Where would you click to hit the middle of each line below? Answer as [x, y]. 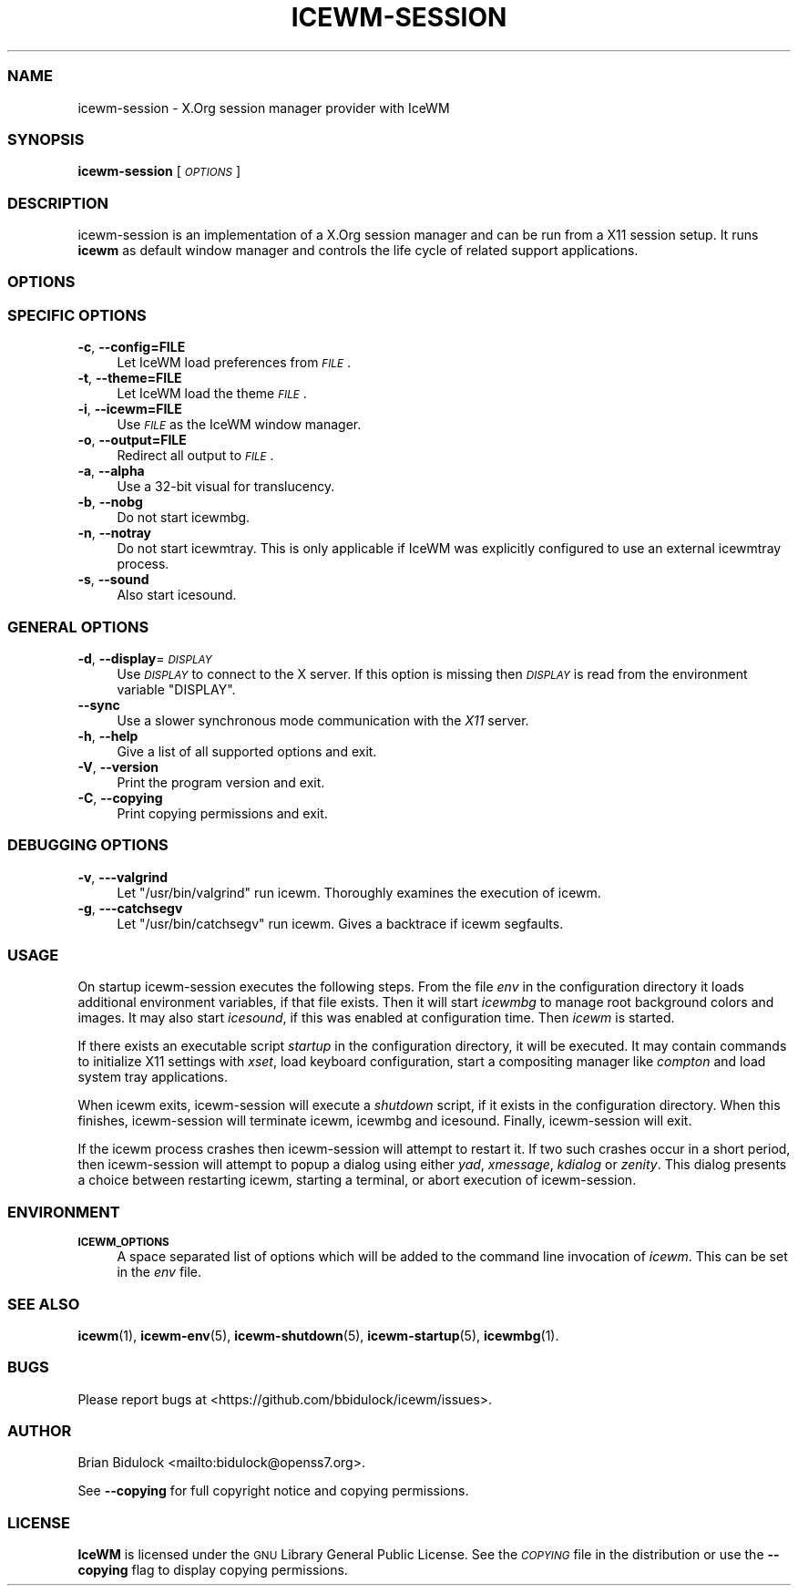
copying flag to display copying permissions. [213, 1570]
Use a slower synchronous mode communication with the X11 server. [323, 720]
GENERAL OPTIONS [78, 627]
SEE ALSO [44, 1304]
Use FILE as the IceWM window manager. [239, 425]
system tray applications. [153, 1077]
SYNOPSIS [46, 139]
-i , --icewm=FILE [130, 409]
